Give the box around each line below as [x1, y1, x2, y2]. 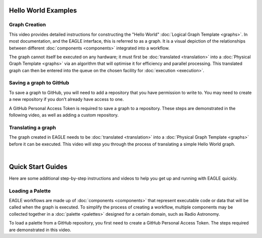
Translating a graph [9, 124, 56, 131]
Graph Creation [9, 21, 46, 28]
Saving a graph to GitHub [9, 79, 69, 86]
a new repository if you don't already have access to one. [9, 96, 124, 102]
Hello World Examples [9, 6, 77, 15]
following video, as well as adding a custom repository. [9, 112, 119, 118]
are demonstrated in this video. [9, 227, 71, 233]
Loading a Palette [9, 187, 51, 194]
